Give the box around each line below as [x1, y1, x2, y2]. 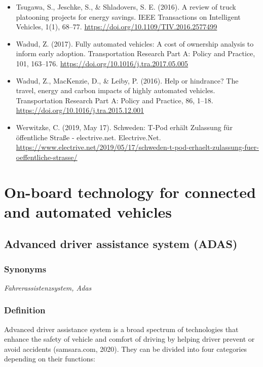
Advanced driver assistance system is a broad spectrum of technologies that [4, 323, 239, 334]
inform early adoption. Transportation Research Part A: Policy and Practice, [16, 48, 255, 59]
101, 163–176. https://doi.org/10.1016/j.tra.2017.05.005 [16, 58, 189, 68]
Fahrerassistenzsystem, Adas [4, 282, 92, 293]
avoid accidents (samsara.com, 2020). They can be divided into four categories [4, 343, 247, 354]
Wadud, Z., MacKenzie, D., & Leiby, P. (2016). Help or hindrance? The [16, 75, 239, 86]
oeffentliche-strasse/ [16, 151, 78, 162]
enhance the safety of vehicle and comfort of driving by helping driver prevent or [4, 334, 255, 344]
